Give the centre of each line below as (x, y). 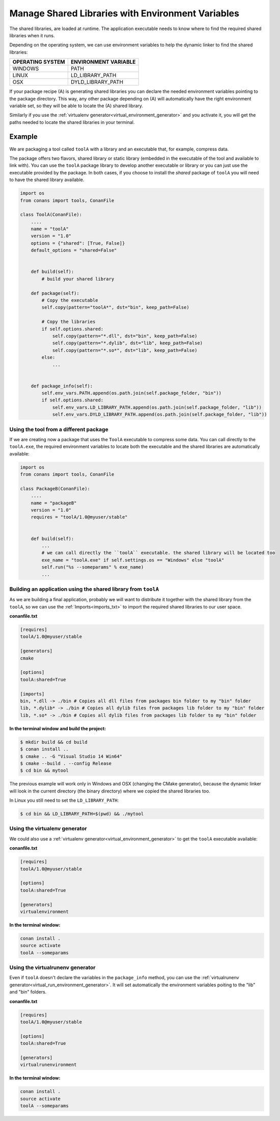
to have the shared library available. (47, 180)
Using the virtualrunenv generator (52, 967)
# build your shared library (78, 279)
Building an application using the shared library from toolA (84, 589)
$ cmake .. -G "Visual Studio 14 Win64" (71, 756)
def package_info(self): (62, 386)
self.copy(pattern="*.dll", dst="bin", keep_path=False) (125, 336)
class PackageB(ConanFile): (55, 489)
